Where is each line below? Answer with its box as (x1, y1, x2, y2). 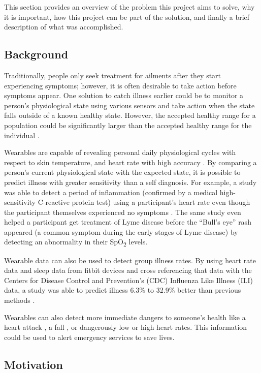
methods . (4, 294, 35, 305)
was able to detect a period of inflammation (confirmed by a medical (4, 186, 218, 197)
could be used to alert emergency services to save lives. (4, 331, 175, 342)
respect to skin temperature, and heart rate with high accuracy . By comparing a (4, 157, 257, 167)
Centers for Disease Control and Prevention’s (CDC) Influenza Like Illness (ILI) (4, 274, 253, 285)
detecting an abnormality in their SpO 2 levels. (4, 236, 148, 248)
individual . (4, 130, 40, 140)
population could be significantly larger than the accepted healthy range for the (4, 119, 252, 130)
